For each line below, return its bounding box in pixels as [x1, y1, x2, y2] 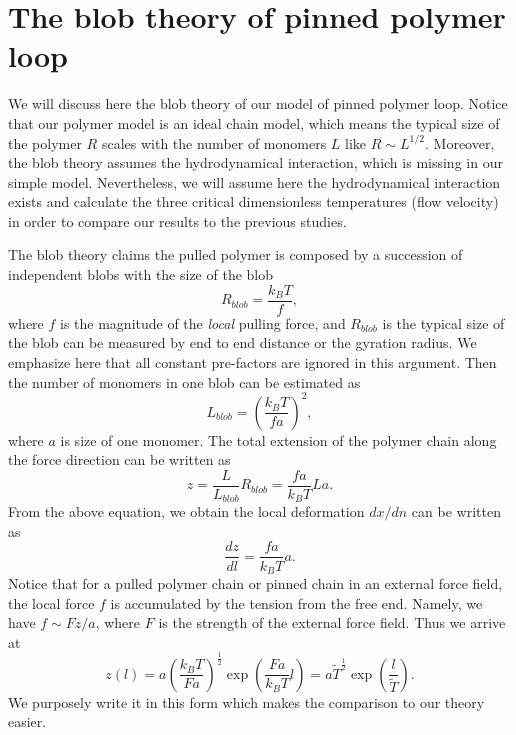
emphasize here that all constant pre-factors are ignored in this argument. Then [8, 351, 497, 372]
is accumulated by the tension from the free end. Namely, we [110, 592, 483, 613]
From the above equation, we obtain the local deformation [8, 501, 365, 522]
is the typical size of [382, 312, 505, 333]
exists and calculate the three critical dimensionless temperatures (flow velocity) [8, 191, 499, 212]
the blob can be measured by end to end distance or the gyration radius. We [8, 332, 477, 353]
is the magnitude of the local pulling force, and [60, 312, 346, 333]
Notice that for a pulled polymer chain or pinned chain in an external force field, [8, 573, 503, 593]
